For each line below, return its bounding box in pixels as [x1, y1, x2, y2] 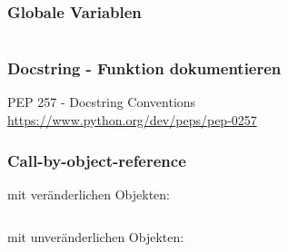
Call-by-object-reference [7, 149, 186, 171]
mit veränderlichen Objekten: [7, 184, 170, 203]
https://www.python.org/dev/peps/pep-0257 [7, 111, 257, 130]
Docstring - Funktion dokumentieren [7, 57, 282, 80]
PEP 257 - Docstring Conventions [7, 92, 196, 111]
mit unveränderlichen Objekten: [7, 228, 184, 247]
